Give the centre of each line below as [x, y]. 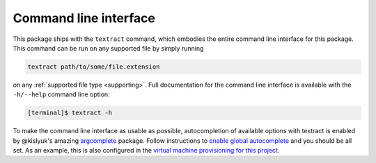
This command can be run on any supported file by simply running [108, 48]
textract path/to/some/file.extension [94, 67]
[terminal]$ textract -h [70, 113]
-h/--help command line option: [62, 94]
